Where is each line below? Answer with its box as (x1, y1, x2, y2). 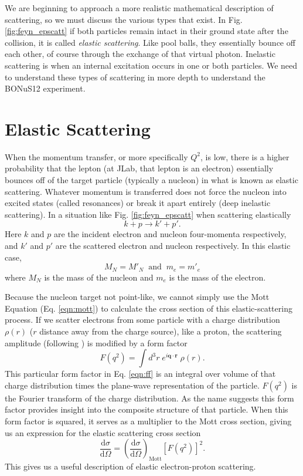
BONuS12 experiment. (5, 82, 86, 94)
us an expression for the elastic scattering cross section (5, 426, 201, 438)
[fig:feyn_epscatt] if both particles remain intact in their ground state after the (5, 25, 288, 37)
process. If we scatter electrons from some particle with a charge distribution (5, 313, 280, 326)
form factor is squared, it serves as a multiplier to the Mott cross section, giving (5, 415, 292, 427)
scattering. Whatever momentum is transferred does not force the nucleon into (5, 185, 287, 197)
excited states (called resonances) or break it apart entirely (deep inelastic (5, 197, 271, 209)
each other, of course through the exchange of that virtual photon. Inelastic (5, 48, 275, 60)
